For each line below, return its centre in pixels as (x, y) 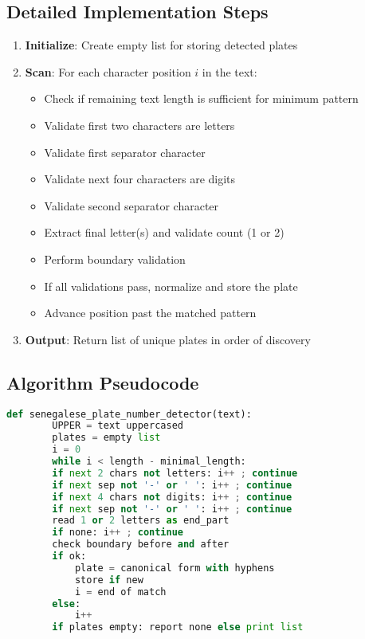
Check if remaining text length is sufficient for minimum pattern (201, 98)
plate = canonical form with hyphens (175, 568)
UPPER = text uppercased (118, 426)
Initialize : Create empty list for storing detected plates (161, 45)
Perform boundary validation (115, 259)
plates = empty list (106, 438)
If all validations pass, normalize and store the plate (171, 286)
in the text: (230, 71)
